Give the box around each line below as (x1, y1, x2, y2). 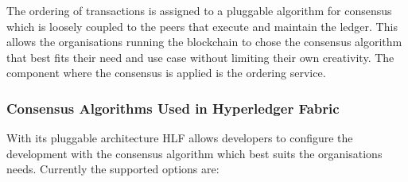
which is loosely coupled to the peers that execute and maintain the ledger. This (6, 17, 398, 34)
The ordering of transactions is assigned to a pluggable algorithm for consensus (6, 2, 392, 18)
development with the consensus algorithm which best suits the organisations (6, 145, 383, 161)
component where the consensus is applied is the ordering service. (6, 64, 326, 81)
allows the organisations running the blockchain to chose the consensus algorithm (6, 33, 402, 50)
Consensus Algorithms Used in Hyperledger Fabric (6, 98, 340, 118)
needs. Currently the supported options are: (6, 161, 220, 177)
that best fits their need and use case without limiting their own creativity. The (6, 48, 394, 65)
